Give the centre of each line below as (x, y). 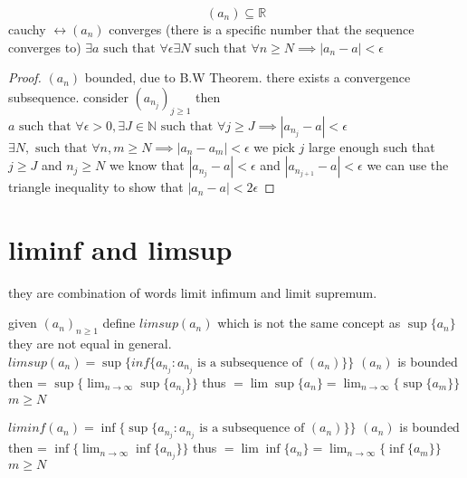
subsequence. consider (68, 96)
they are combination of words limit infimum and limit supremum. (193, 292)
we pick (274, 146)
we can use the (408, 165)
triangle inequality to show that (96, 187)
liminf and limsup (120, 249)
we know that (147, 165)
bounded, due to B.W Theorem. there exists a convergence (248, 77)
